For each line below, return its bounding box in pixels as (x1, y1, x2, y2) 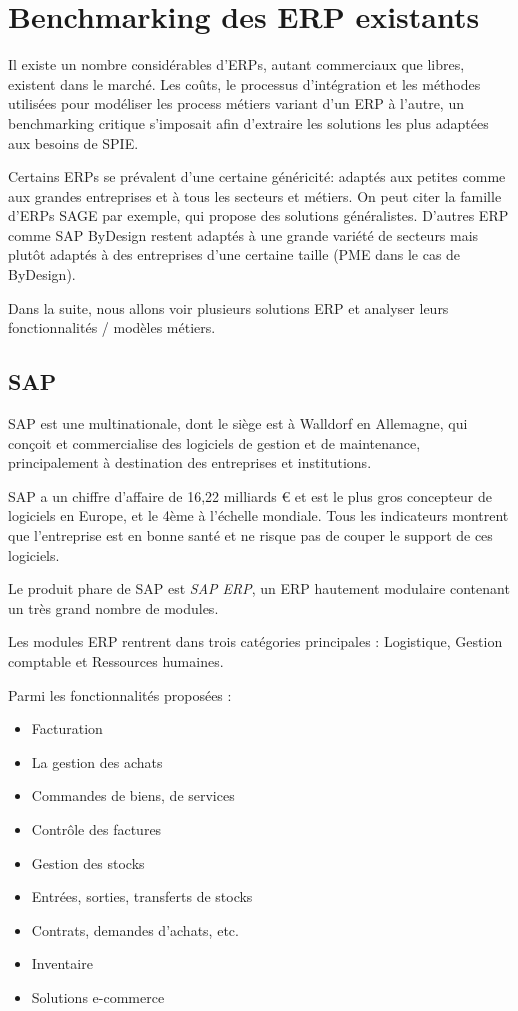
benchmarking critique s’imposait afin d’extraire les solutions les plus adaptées (8, 112, 489, 133)
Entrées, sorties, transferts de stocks (31, 886, 253, 907)
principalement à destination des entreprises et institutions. (8, 452, 372, 473)
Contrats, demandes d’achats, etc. (31, 919, 239, 940)
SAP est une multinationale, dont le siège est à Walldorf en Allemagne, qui (8, 413, 468, 434)
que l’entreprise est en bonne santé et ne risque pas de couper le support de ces (8, 525, 493, 546)
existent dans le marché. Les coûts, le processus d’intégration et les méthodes (8, 73, 481, 94)
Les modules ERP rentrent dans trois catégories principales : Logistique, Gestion (8, 631, 503, 652)
